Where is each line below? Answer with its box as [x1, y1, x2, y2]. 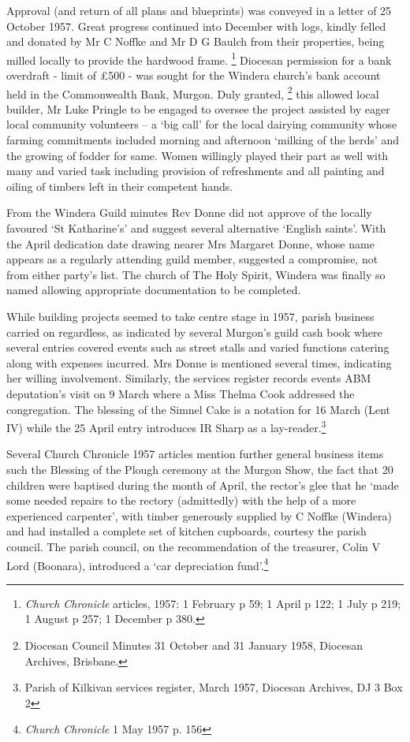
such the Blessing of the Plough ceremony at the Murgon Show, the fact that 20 [6, 461, 393, 477]
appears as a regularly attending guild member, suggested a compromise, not [6, 251, 378, 267]
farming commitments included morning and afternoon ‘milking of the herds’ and [6, 132, 400, 148]
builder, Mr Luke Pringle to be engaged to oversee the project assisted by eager [6, 100, 390, 117]
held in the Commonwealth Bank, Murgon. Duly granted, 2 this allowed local [6, 83, 379, 102]
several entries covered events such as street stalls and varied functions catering [6, 339, 389, 356]
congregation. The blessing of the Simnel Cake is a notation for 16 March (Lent [6, 401, 391, 417]
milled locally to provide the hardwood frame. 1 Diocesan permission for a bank [6, 49, 392, 68]
